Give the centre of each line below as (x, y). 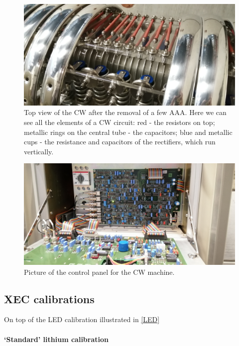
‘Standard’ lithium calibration (56, 339)
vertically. (39, 151)
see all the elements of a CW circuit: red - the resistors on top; (119, 122)
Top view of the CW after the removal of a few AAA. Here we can (125, 112)
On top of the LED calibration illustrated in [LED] (82, 319)
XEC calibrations (49, 298)
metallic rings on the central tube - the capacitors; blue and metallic (128, 132)
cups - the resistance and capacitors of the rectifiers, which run (120, 142)
